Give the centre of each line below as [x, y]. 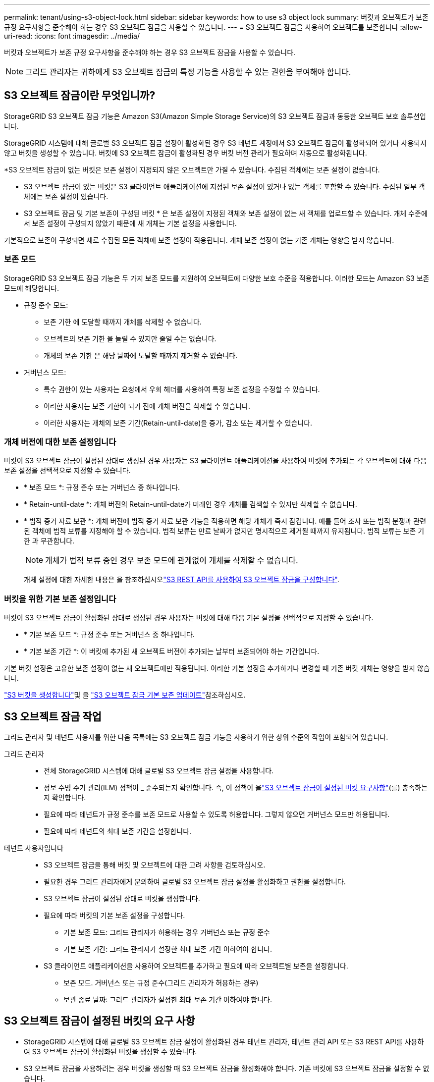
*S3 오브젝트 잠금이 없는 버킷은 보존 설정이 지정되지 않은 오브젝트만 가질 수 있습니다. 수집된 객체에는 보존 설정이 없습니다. [192, 169]
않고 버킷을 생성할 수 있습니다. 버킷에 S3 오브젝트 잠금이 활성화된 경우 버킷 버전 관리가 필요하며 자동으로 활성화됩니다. [186, 153]
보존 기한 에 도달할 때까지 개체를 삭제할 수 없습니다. [123, 322]
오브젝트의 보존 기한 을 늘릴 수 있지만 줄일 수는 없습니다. [130, 338]
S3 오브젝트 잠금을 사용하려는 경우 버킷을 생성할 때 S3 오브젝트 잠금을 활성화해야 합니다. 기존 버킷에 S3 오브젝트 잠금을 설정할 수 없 [227, 1068]
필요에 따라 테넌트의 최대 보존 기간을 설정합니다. [118, 831]
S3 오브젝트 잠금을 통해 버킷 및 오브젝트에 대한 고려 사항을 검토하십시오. [155, 865]
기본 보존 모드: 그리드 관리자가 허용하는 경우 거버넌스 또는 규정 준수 [167, 932]
